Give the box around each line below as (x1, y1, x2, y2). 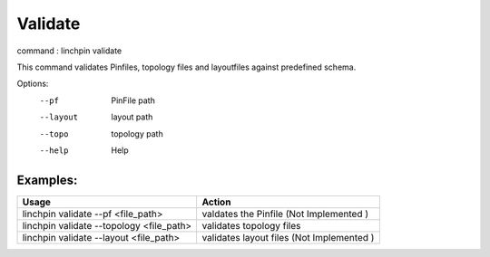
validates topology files (201, 219, 301, 232)
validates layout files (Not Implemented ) (201, 231, 375, 243)
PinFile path (111, 95, 156, 106)
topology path (111, 128, 163, 139)
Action (201, 195, 231, 208)
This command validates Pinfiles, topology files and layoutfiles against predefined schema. (16, 62, 357, 72)
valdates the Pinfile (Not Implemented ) (201, 207, 369, 220)
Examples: (16, 172, 78, 187)
